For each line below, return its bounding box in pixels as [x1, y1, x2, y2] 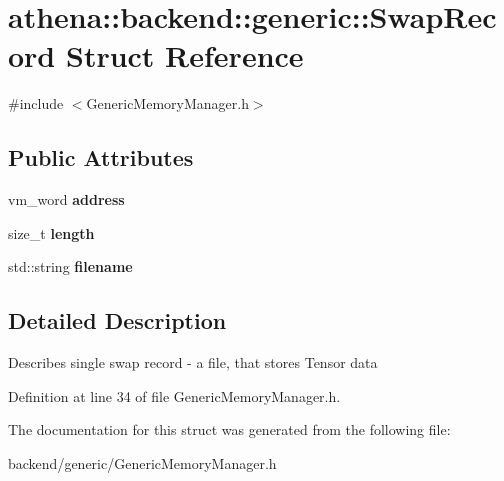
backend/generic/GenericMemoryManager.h [8, 452, 277, 473]
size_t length [8, 222, 95, 243]
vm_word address [8, 189, 125, 210]
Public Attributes [8, 142, 194, 173]
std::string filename [8, 256, 133, 277]
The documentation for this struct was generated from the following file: [8, 419, 451, 440]
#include [8, 93, 64, 114]
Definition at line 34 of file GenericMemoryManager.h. [8, 385, 341, 406]
